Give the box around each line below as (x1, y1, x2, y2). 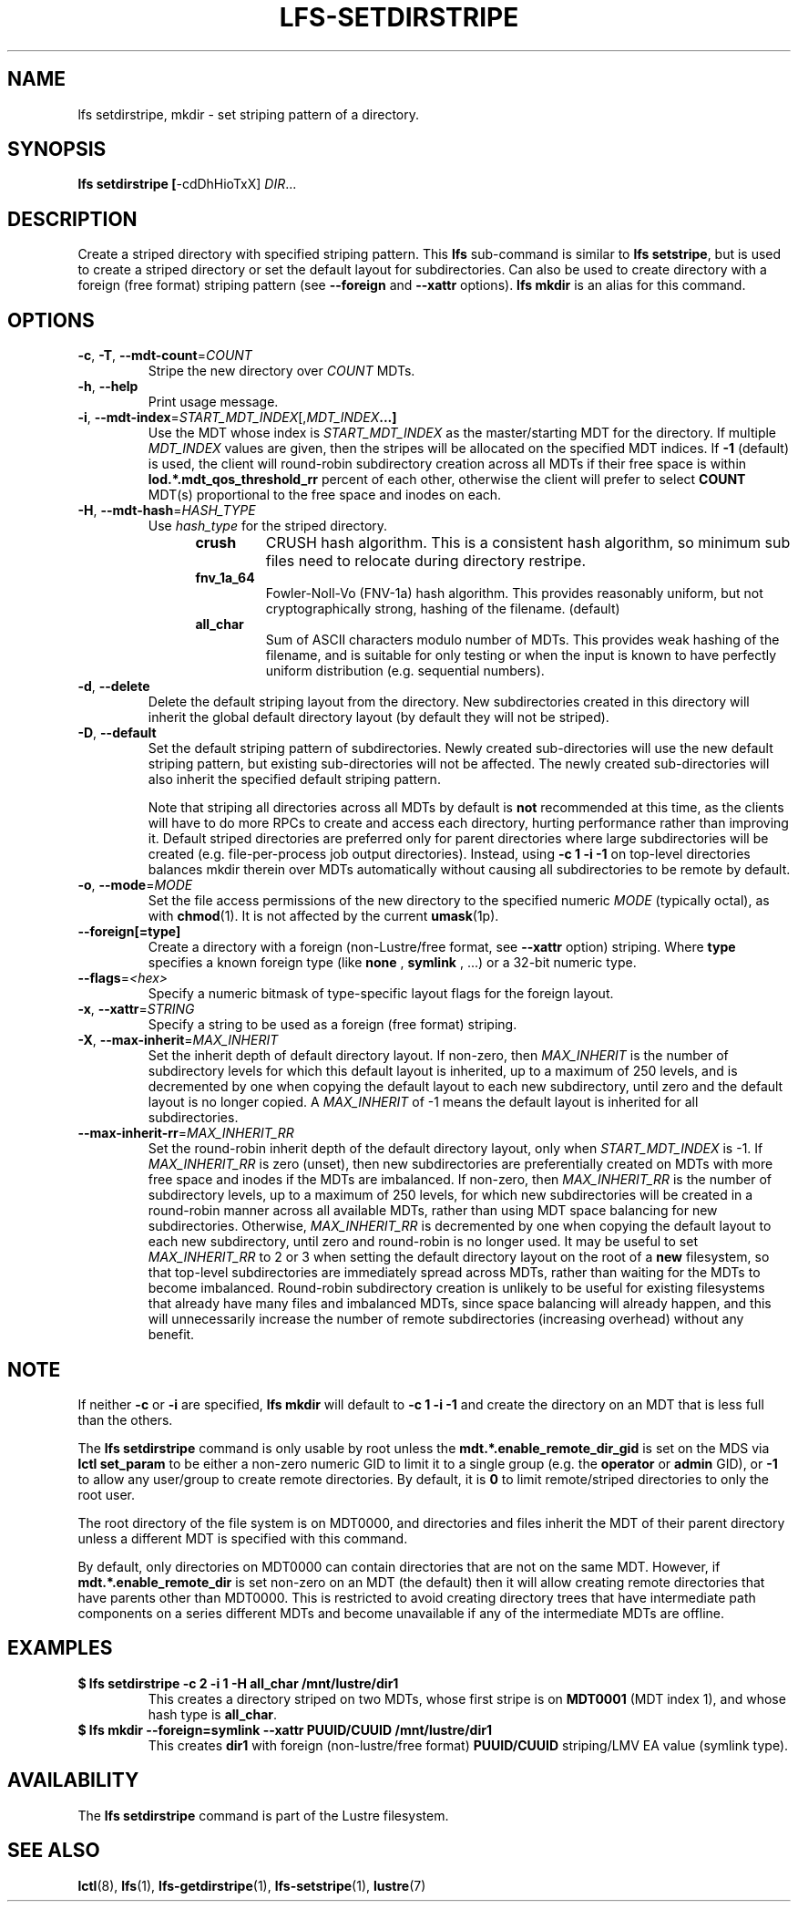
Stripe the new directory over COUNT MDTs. (148, 363, 415, 379)
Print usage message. (148, 394, 279, 410)
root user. (77, 1486, 135, 1502)
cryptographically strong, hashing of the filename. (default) (265, 601, 620, 617)
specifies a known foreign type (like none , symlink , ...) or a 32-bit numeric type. (148, 954, 637, 971)
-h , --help (77, 378, 138, 395)
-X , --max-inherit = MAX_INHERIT (77, 1032, 279, 1048)
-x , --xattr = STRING (77, 1001, 195, 1017)
